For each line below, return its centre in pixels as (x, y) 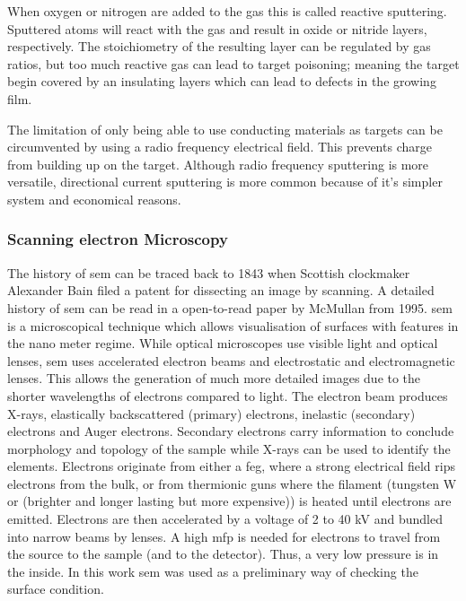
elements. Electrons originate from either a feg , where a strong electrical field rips (231, 466)
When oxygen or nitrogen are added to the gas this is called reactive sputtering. (227, 11)
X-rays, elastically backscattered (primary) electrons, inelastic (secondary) (211, 413)
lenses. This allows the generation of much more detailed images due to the (214, 378)
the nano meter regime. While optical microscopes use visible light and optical (223, 343)
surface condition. (56, 589)
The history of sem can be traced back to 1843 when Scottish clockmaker (209, 272)
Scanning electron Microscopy (118, 239)
